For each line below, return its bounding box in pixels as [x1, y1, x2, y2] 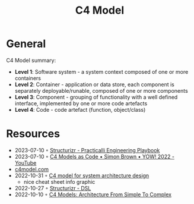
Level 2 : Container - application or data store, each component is [14, 81, 175, 88]
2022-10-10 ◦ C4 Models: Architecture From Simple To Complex [14, 191, 172, 198]
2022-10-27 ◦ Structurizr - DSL [14, 184, 91, 192]
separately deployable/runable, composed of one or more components [14, 87, 188, 94]
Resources [6, 127, 61, 140]
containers [14, 74, 42, 81]
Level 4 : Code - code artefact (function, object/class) [14, 106, 146, 113]
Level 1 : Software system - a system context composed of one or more [14, 68, 189, 75]
